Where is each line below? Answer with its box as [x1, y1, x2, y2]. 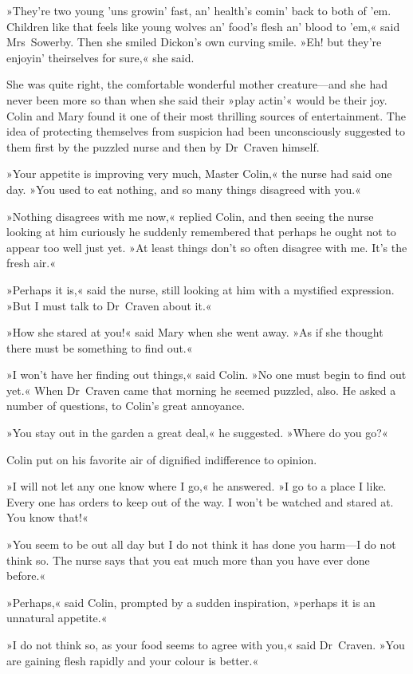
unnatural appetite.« [6, 609, 108, 626]
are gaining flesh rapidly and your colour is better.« [6, 652, 259, 668]
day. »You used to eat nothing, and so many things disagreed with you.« [6, 180, 361, 197]
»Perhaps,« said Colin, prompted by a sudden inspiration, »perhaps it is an [6, 593, 376, 610]
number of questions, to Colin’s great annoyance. [6, 397, 245, 414]
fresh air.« [6, 254, 57, 271]
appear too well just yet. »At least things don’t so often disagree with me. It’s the [6, 238, 407, 255]
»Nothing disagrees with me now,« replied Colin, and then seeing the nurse [6, 207, 374, 224]
